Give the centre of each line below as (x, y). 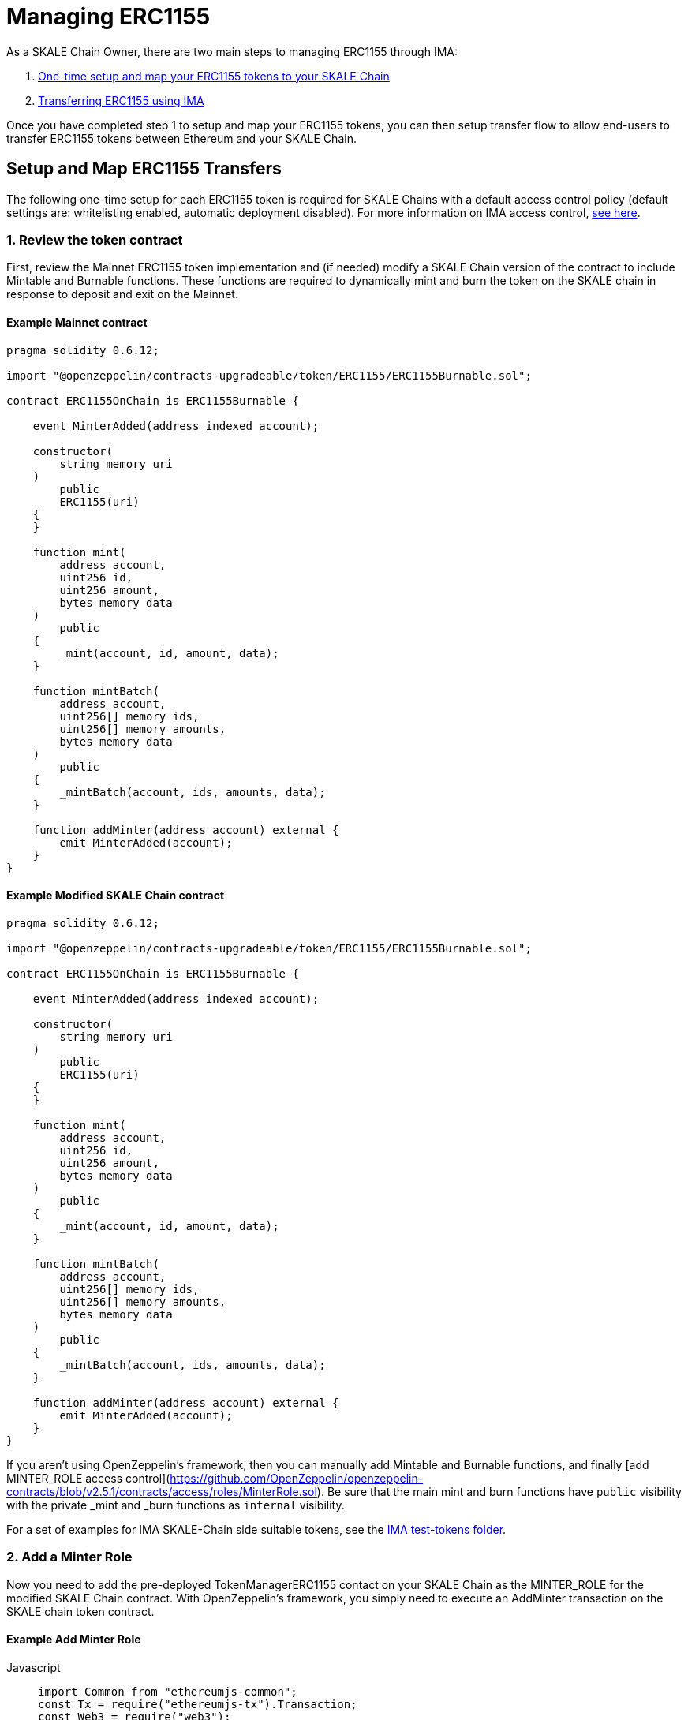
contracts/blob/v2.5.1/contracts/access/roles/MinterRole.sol (162, 1491)
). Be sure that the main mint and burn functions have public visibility (499, 1491)
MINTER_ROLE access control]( (88, 1478)
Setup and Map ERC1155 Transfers (144, 169)
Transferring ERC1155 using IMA (121, 100)
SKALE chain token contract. (80, 1611)
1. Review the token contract (95, 239)
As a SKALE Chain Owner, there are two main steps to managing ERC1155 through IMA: (232, 51)
